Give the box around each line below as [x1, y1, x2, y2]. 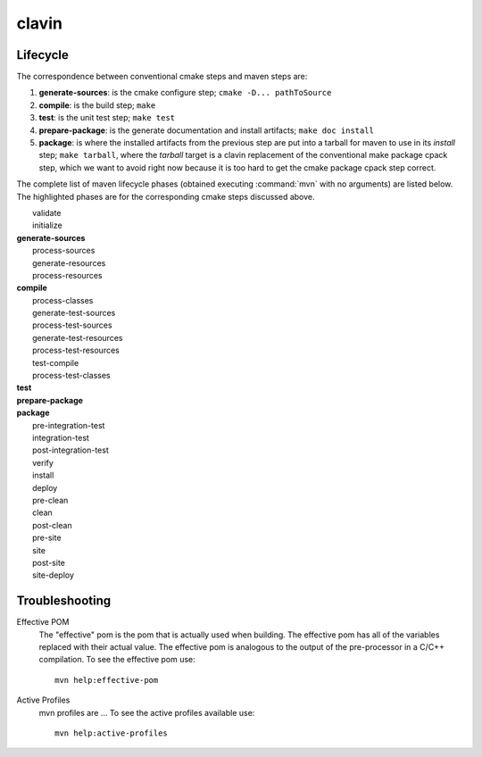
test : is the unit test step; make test [38, 112, 176, 123]
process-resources [32, 270, 103, 280]
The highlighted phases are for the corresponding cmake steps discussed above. [16, 191, 316, 202]
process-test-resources [32, 345, 120, 356]
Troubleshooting [16, 594, 112, 609]
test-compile [32, 357, 79, 368]
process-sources [32, 245, 96, 256]
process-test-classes [32, 370, 111, 381]
